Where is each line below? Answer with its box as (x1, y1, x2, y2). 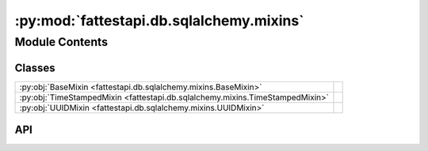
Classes (14, 61, 55, 74)
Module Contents (14, 35, 109, 49)
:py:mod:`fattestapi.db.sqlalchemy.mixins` (14, 12, 304, 29)
